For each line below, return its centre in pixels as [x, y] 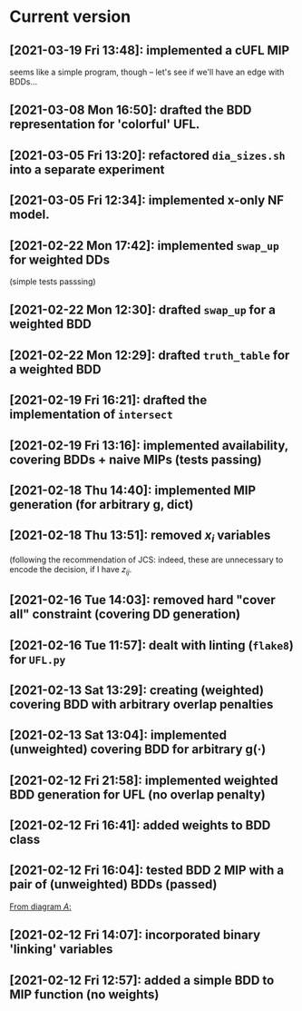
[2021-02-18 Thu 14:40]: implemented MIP [133, 490]
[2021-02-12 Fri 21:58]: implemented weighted [144, 780]
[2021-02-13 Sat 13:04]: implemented [118, 735]
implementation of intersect [92, 415]
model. [29, 215]
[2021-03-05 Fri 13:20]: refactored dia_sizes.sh [147, 155]
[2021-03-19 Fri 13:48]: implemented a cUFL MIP [150, 50]
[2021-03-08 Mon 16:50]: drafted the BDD [131, 110]
